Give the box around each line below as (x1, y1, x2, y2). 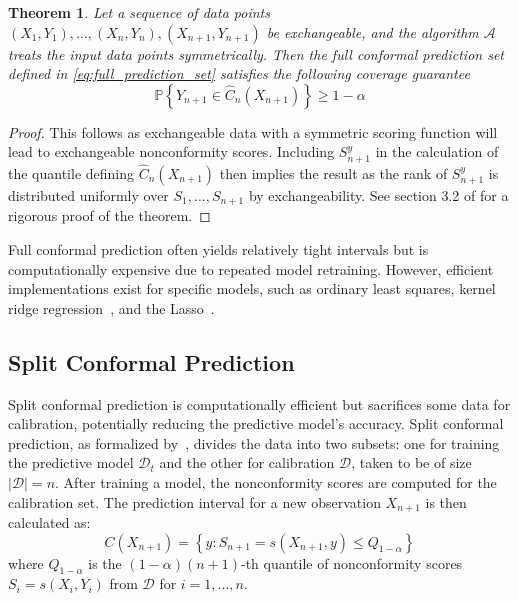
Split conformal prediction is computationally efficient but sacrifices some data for (8, 393, 511, 414)
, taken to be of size (351, 452, 472, 473)
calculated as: (8, 512, 91, 533)
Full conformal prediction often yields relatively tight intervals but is (8, 239, 429, 260)
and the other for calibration (159, 452, 335, 473)
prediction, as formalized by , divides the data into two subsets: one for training (8, 432, 500, 453)
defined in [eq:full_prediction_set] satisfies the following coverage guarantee (8, 63, 470, 84)
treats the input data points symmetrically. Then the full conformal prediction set (8, 43, 504, 64)
